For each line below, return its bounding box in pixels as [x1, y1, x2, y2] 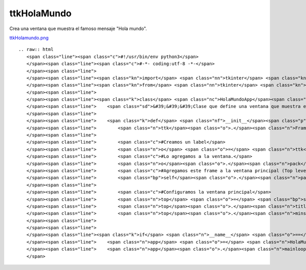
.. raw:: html [18, 46, 54, 52]
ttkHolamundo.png [9, 35, 49, 41]
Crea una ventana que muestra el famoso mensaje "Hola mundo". [9, 25, 147, 32]
